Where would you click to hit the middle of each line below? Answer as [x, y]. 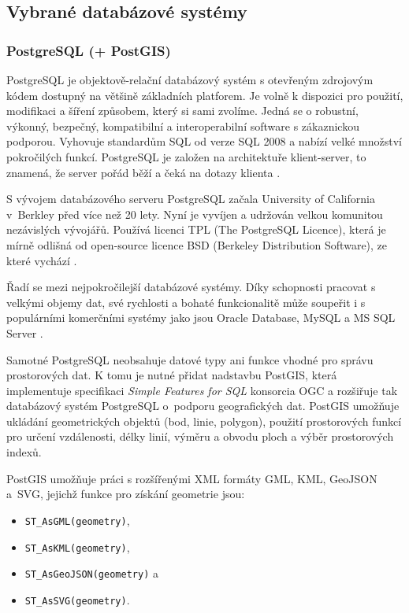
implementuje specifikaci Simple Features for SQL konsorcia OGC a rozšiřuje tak [202, 390]
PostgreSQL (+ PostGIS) [89, 50]
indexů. [24, 452]
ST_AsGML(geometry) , [77, 520]
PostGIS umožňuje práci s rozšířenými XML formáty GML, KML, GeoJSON [192, 478]
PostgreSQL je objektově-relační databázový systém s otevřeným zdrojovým [190, 79]
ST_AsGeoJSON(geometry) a [91, 573]
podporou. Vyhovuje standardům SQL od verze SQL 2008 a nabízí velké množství [204, 141]
